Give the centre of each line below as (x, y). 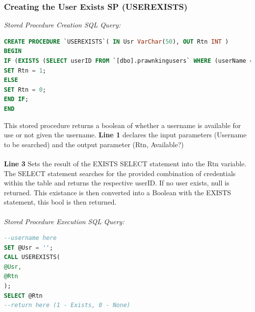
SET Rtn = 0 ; (25, 90)
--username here (30, 238)
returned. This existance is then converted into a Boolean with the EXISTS (118, 192)
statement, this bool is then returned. (60, 202)
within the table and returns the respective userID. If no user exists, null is (117, 183)
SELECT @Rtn (23, 296)
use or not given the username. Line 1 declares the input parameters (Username (125, 135)
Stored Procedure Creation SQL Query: (62, 25)
